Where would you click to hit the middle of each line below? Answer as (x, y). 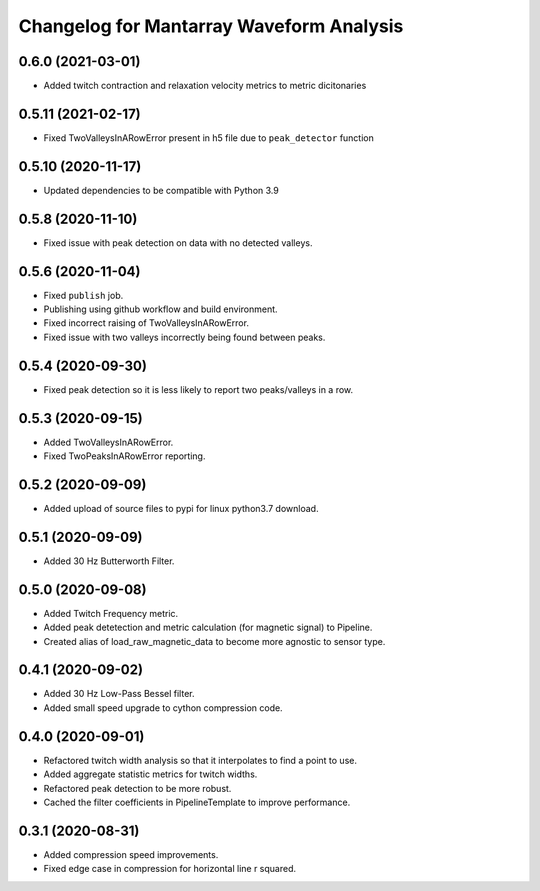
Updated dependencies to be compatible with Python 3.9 (161, 190)
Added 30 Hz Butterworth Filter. (109, 561)
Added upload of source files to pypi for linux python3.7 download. (181, 508)
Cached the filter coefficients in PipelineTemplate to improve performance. (197, 802)
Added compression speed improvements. (131, 854)
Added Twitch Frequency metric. (111, 613)
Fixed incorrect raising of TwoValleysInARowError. (146, 323)
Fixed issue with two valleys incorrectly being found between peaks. (184, 337)
